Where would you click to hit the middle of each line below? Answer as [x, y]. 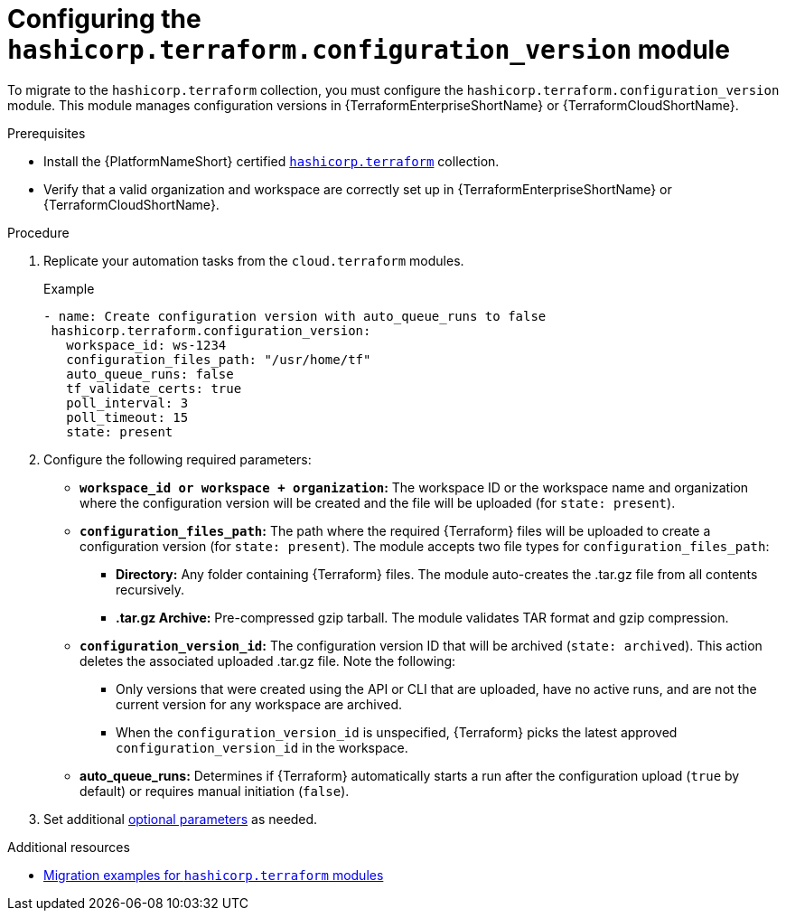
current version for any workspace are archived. [259, 704]
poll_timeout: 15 [127, 417]
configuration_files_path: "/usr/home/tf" [219, 359]
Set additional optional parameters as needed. [181, 819]
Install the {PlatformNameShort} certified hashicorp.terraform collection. [271, 161]
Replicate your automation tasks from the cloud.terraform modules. [254, 260]
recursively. [150, 589]
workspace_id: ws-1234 [146, 345]
